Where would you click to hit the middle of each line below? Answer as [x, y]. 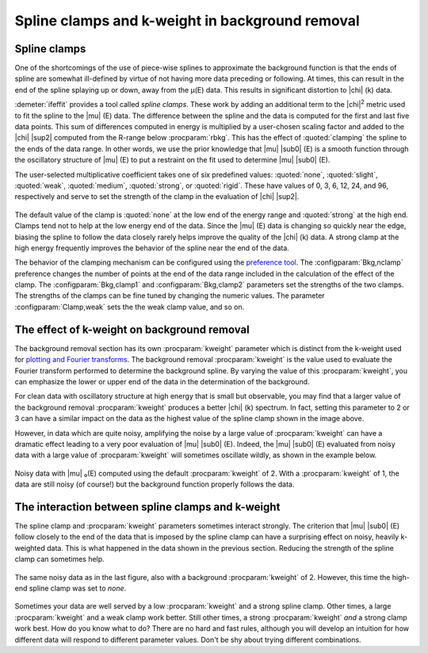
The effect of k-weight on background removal [132, 329]
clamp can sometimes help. [59, 559]
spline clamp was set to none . [78, 588]
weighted [30, 548]
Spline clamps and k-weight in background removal [187, 21]
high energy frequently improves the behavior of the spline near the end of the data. [152, 248]
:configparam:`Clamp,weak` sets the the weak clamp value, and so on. [130, 307]
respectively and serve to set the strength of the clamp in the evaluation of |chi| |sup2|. [157, 197]
